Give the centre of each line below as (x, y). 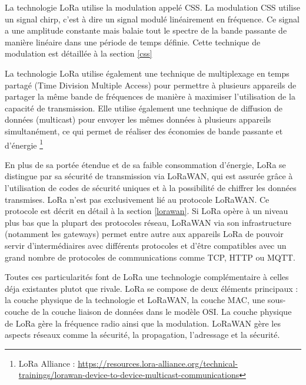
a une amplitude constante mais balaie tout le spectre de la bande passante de (146, 30)
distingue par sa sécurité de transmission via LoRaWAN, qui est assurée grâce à (149, 176)
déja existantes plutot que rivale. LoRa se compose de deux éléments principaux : (152, 288)
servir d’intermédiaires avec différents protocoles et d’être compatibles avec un (146, 245)
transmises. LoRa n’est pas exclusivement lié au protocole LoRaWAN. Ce (137, 199)
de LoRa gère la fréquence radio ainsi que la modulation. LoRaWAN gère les (143, 323)
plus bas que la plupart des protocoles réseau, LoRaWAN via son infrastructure (148, 222)
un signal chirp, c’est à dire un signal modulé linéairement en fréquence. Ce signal (152, 19)
